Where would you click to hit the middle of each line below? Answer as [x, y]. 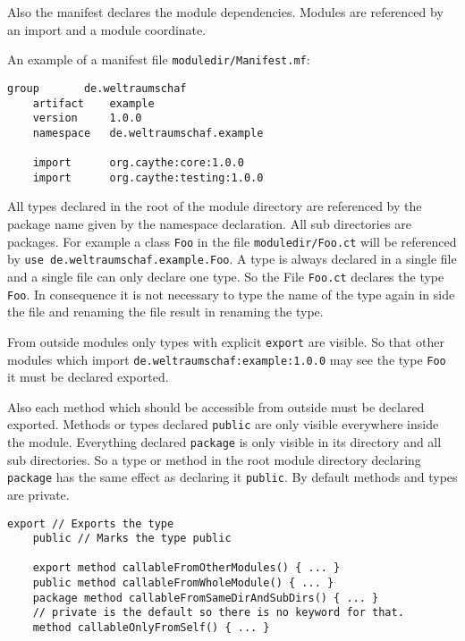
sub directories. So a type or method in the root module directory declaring [214, 459]
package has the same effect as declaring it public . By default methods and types [232, 477]
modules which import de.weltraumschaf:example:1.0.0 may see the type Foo [227, 359]
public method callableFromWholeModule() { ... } [183, 583]
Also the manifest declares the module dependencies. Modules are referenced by [225, 12]
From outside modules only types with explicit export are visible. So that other [226, 341]
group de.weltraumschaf [97, 88]
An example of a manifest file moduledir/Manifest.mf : [159, 59]
